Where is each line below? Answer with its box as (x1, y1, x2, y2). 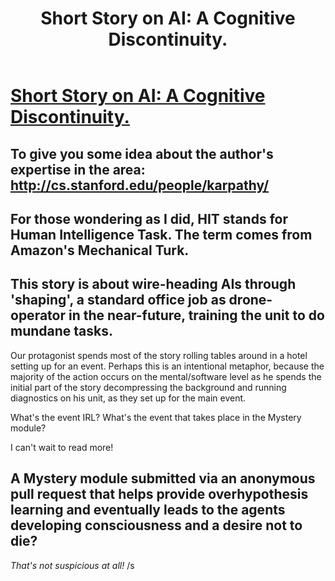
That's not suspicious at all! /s (10, 559, 135, 571)
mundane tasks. (10, 323, 114, 340)
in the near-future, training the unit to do (68, 307, 325, 324)
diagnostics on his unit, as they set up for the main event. (10, 392, 247, 404)
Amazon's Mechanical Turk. (10, 242, 190, 259)
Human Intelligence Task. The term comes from (10, 226, 313, 243)
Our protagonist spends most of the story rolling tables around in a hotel (10, 349, 308, 361)
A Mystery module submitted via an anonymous (10, 470, 316, 487)
